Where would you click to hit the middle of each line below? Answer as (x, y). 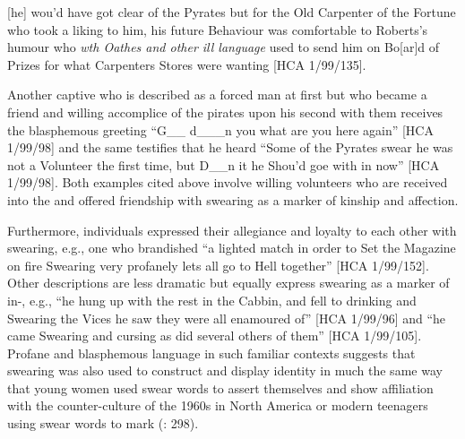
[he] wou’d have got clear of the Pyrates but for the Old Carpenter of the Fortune (232, 12)
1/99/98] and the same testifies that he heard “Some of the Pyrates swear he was (230, 147)
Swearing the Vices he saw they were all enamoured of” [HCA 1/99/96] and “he (227, 318)
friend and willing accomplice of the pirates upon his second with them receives (225, 112)
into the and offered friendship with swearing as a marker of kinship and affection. (233, 199)
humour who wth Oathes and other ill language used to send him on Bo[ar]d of (224, 47)
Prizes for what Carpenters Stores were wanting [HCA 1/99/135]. (187, 64)
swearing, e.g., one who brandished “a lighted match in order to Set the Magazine (232, 248)
